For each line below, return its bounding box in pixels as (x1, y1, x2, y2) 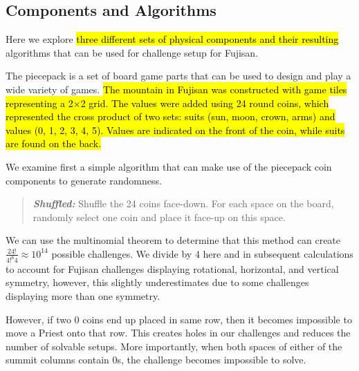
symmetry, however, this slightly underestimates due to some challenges (6, 275, 309, 289)
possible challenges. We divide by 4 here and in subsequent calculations (51, 246, 353, 260)
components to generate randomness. (6, 173, 162, 187)
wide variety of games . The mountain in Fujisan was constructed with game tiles (6, 82, 347, 96)
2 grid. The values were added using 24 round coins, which (80, 95, 329, 110)
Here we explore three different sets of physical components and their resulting (6, 32, 339, 46)
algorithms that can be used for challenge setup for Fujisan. (6, 45, 259, 59)
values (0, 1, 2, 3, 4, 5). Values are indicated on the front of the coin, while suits (6, 122, 345, 137)
